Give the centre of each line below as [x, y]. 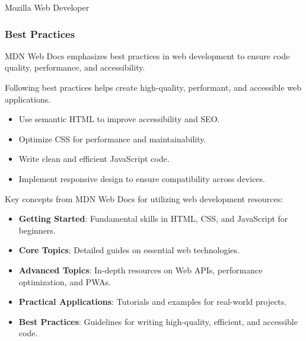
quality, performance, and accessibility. [75, 67]
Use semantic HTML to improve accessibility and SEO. [119, 119]
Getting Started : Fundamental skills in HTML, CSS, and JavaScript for [153, 219]
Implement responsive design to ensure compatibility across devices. [142, 178]
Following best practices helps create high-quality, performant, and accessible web [153, 87]
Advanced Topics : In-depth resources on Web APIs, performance [141, 270]
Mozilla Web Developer [47, 7]
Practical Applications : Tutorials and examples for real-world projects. [153, 302]
